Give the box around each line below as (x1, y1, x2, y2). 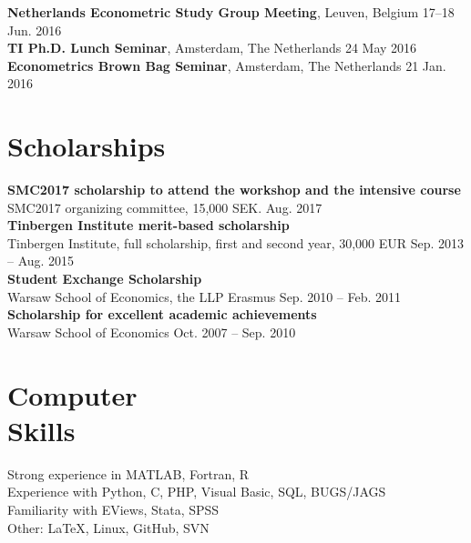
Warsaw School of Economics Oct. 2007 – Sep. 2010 (7, 322, 296, 341)
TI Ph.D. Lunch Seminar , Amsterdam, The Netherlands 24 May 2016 (7, 38, 417, 57)
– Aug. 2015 (7, 251, 75, 270)
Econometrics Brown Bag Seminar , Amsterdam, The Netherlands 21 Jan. (7, 55, 446, 75)
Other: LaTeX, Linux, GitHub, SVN (7, 518, 210, 537)
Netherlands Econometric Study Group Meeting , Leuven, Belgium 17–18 (7, 3, 455, 21)
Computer (7, 376, 138, 413)
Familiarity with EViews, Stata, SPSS (7, 499, 220, 518)
